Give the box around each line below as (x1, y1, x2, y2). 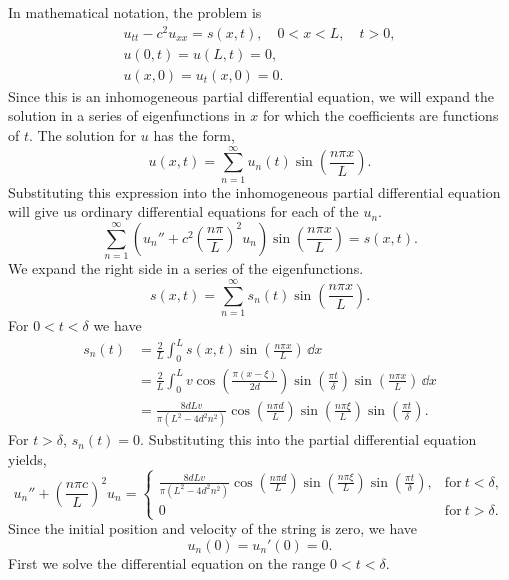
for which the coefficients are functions (262, 105, 499, 126)
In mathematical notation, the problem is (8, 2, 262, 22)
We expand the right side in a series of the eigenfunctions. (8, 258, 364, 279)
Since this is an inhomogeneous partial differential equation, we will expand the (8, 85, 495, 106)
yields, (8, 448, 47, 469)
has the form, (153, 124, 235, 145)
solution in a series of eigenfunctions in (8, 105, 246, 126)
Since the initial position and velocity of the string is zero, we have (8, 518, 418, 539)
